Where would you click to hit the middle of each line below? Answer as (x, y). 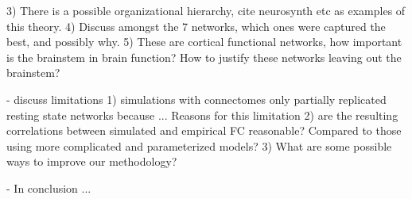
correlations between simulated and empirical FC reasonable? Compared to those (204, 130)
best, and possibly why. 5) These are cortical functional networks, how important (204, 42)
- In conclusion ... (49, 188)
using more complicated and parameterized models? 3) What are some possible (199, 145)
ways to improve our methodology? (92, 161)
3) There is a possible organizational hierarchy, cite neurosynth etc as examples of (206, 10)
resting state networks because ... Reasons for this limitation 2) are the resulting (202, 115)
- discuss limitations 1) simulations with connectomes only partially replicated (196, 99)
